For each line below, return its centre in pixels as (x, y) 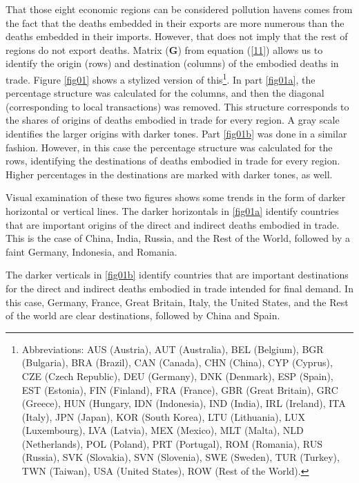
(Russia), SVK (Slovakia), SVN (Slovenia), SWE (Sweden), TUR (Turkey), (181, 457)
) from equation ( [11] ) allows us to (250, 49)
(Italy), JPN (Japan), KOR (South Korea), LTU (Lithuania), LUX (163, 416)
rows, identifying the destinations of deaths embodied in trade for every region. (173, 161)
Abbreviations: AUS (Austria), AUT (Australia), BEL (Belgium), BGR (173, 349)
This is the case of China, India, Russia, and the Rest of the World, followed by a (178, 238)
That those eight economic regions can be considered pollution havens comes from (179, 9)
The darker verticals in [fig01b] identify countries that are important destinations (177, 275)
